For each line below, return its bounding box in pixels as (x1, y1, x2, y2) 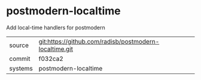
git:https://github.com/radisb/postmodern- (38, 37, 160, 45)
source (9, 41, 29, 49)
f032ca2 (38, 54, 64, 63)
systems (9, 64, 33, 72)
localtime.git (38, 45, 74, 53)
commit (9, 54, 31, 63)
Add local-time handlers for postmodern (6, 24, 106, 31)
